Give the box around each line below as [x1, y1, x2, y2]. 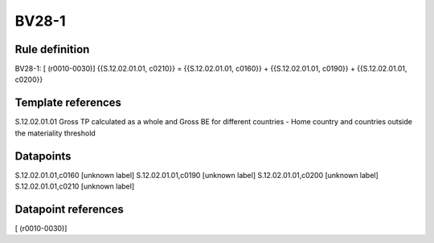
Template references [14, 96, 122, 110]
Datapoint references [14, 202, 125, 216]
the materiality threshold [14, 128, 96, 138]
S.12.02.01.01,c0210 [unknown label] [14, 181, 135, 192]
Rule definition [14, 43, 90, 56]
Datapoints [14, 149, 72, 163]
